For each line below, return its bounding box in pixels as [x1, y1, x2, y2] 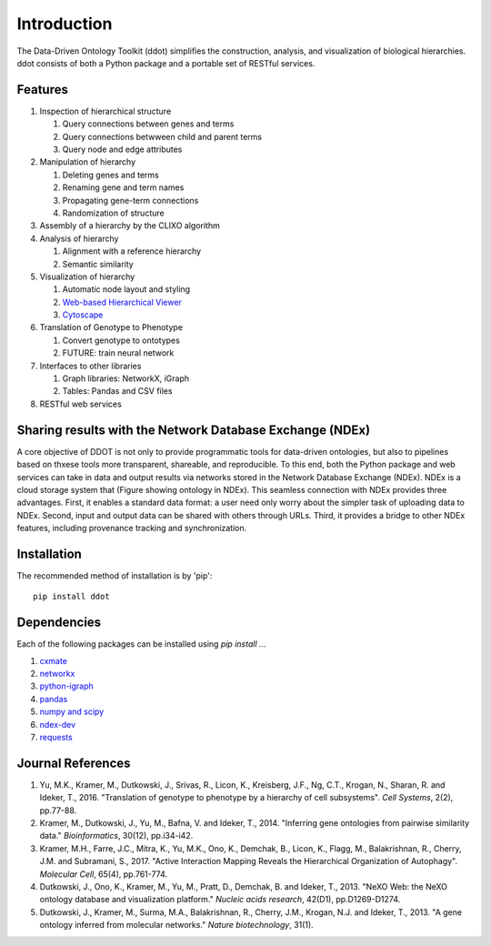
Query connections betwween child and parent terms [62, 131, 263, 142]
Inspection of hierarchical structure [39, 106, 172, 116]
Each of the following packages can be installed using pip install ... [16, 639, 267, 649]
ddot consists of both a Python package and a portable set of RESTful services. [16, 57, 316, 68]
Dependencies [16, 615, 102, 630]
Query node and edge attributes [62, 144, 183, 155]
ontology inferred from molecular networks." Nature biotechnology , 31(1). [39, 920, 314, 931]
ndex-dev [39, 719, 76, 730]
